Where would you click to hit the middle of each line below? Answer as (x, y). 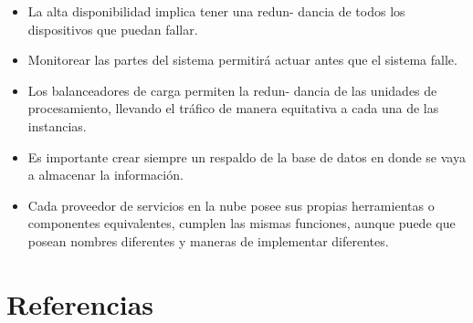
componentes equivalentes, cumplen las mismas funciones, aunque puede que (242, 223)
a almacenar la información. (105, 175)
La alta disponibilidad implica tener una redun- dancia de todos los (216, 11)
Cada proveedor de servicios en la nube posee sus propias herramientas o (231, 205)
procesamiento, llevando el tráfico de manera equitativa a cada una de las (233, 108)
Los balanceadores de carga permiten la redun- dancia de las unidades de (232, 90)
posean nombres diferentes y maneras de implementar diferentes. (208, 240)
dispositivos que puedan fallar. (113, 29)
